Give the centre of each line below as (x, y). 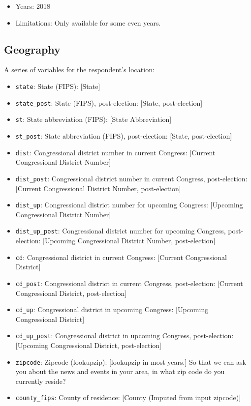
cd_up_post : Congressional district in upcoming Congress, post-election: (125, 335)
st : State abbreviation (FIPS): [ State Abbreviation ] (94, 119)
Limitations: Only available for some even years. (88, 22)
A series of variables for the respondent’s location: (79, 70)
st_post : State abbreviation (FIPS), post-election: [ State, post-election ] (124, 135)
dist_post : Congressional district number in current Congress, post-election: (131, 178)
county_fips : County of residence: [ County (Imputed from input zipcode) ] (128, 397)
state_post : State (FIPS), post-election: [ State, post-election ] (109, 102)
